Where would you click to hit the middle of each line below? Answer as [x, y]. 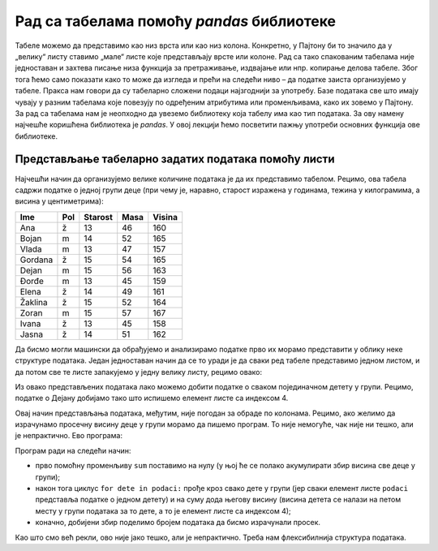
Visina [165, 217]
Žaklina [34, 302]
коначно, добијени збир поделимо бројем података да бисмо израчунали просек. [178, 523]
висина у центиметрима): [60, 201]
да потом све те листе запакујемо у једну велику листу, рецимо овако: [139, 372]
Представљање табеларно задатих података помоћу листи [175, 159]
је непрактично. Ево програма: [69, 436]
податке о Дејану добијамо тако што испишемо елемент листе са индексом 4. [152, 398]
